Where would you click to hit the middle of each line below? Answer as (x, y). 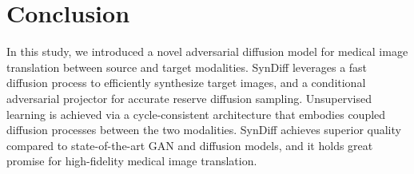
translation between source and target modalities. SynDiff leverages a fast (187, 67)
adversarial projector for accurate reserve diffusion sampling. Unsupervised (189, 98)
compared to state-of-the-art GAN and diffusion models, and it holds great (190, 145)
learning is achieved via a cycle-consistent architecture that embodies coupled (196, 114)
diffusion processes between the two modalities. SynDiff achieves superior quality (204, 130)
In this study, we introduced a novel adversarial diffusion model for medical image (207, 51)
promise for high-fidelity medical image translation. (132, 161)
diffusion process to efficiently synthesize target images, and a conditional (186, 83)
